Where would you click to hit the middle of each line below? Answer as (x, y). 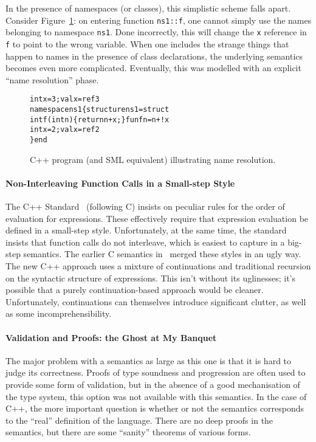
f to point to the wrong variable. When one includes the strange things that (147, 43)
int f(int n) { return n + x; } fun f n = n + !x (100, 119)
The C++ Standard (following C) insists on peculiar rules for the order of (145, 206)
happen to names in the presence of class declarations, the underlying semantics (154, 56)
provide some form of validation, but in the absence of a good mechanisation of (153, 384)
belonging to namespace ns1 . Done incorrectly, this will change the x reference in (156, 32)
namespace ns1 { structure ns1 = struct (100, 109)
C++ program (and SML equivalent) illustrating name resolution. (153, 159)
